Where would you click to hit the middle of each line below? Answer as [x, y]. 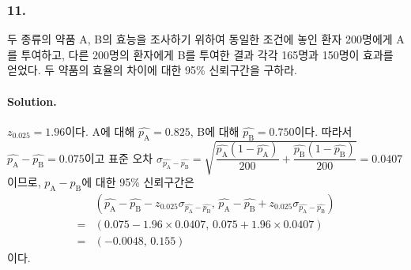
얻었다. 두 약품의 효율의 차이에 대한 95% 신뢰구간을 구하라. [152, 70]
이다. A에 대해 [100, 131]
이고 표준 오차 [119, 157]
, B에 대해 [215, 131]
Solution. [32, 101]
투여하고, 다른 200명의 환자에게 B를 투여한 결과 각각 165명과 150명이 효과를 [207, 54]
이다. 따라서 [323, 131]
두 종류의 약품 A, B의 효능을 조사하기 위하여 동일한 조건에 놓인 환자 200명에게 [200, 39]
